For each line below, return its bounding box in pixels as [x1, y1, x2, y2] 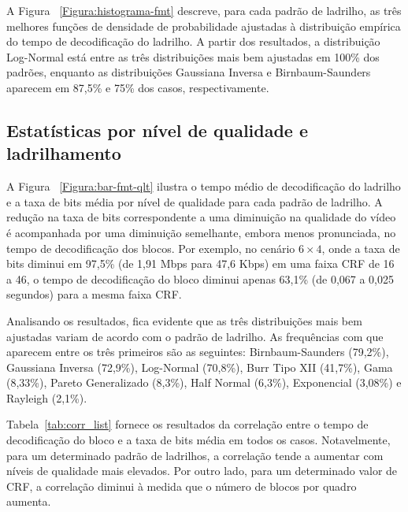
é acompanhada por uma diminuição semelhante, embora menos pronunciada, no [6, 224, 396, 240]
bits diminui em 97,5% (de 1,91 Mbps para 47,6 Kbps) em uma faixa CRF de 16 [6, 255, 395, 272]
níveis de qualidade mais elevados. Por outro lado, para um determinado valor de [6, 462, 398, 479]
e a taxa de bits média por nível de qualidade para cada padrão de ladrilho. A [6, 193, 383, 210]
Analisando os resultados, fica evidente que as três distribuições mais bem [6, 312, 362, 328]
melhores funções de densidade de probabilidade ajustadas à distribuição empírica [6, 17, 401, 34]
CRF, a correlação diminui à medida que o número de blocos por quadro [6, 477, 357, 494]
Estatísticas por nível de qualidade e [6, 117, 309, 142]
